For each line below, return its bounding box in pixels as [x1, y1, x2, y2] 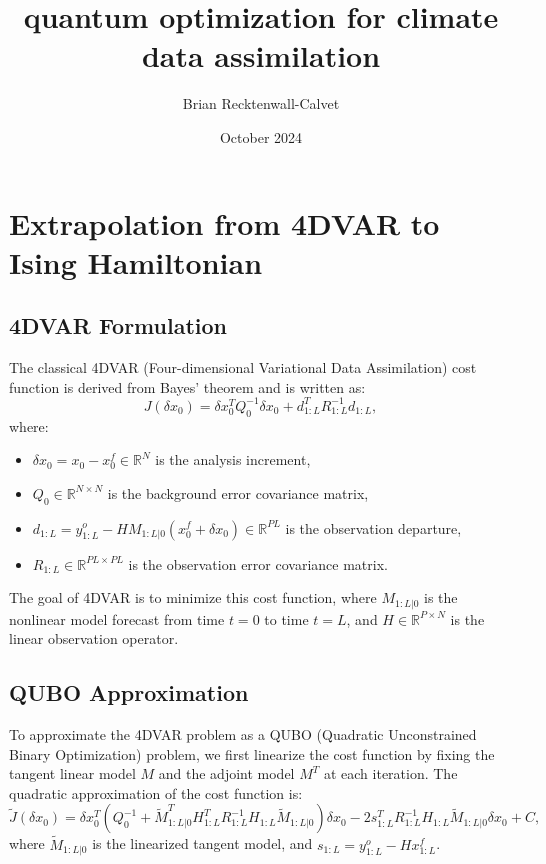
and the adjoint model [158, 763, 295, 784]
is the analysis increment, [155, 449, 311, 470]
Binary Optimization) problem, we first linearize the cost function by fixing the [9, 743, 495, 764]
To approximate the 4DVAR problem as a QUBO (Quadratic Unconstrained [9, 723, 477, 744]
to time [264, 608, 309, 629]
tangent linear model [9, 763, 136, 784]
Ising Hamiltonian [9, 241, 263, 282]
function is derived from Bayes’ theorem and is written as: [9, 376, 366, 397]
